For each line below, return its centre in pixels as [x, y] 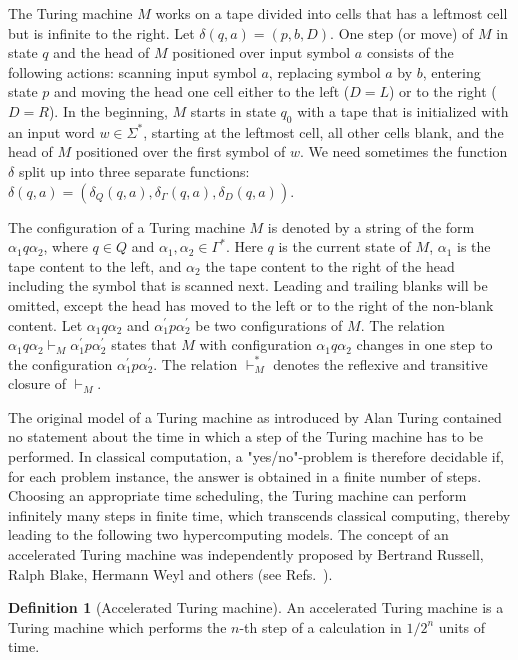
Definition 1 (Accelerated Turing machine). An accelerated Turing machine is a [256, 607]
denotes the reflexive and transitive [380, 363]
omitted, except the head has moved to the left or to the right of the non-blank [251, 304]
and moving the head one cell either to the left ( [202, 91]
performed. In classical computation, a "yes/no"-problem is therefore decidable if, [256, 456]
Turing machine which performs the [117, 626]
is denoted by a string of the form [371, 226]
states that [144, 344]
